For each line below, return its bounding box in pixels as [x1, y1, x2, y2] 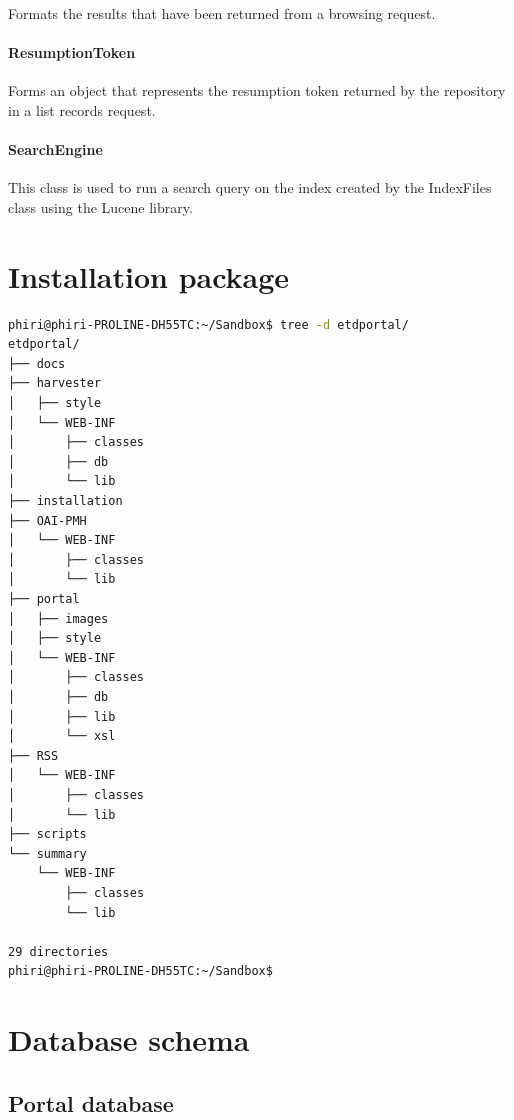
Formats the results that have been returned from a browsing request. [8, 3, 436, 23]
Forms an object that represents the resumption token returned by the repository [8, 80, 506, 101]
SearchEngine [8, 139, 103, 160]
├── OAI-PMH [8, 513, 87, 528]
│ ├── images [8, 611, 109, 626]
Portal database [8, 1087, 174, 1118]
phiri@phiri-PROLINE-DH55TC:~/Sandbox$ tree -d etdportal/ [8, 317, 409, 332]
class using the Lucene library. [8, 196, 193, 217]
